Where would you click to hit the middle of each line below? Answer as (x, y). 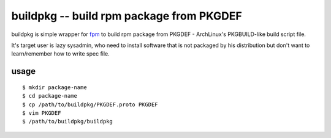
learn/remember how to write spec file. (60, 54)
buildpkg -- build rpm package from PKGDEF (127, 16)
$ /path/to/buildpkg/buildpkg (68, 122)
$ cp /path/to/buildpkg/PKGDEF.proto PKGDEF (90, 104)
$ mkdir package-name (55, 87)
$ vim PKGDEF (42, 113)
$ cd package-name (50, 96)
